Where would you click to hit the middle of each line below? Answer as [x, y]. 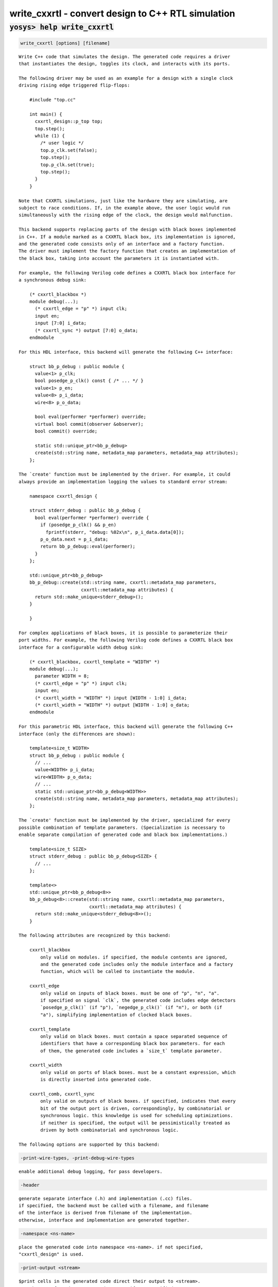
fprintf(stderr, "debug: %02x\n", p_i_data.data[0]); [115, 532]
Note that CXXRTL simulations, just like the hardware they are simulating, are [123, 201]
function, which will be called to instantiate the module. [118, 971]
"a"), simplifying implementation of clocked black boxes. [116, 1015]
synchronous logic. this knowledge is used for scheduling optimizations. [137, 1116]
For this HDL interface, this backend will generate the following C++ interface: [126, 352]
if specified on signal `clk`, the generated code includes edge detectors [138, 1000]
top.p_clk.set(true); [68, 164]
